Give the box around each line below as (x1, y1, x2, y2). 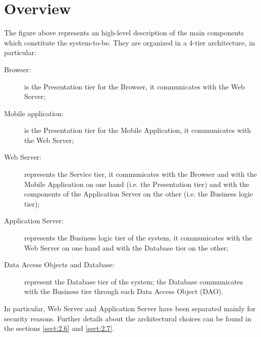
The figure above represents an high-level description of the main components (4, 27, 244, 38)
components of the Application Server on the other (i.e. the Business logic (24, 188, 253, 199)
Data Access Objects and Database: (4, 259, 115, 270)
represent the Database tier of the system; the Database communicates (24, 276, 243, 286)
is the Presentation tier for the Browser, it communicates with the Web (24, 81, 245, 91)
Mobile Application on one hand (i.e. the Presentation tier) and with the (24, 178, 249, 189)
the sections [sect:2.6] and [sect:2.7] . (4, 323, 115, 333)
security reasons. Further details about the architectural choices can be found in (4, 313, 251, 323)
